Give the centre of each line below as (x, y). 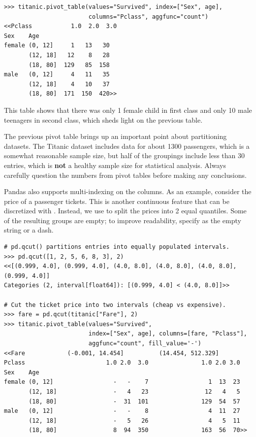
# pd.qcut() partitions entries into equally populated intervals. (117, 247)
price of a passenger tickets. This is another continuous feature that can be (117, 201)
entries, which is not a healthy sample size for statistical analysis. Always (115, 165)
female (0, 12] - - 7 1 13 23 (122, 382)
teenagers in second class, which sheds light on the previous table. (103, 119)
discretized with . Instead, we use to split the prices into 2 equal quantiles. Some (125, 211)
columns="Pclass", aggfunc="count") (148, 17)
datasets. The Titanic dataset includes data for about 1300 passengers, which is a (127, 146)
